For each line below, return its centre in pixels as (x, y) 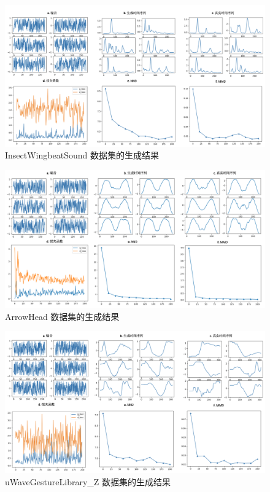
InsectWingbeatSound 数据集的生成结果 (82, 155)
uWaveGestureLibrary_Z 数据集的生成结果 (88, 481)
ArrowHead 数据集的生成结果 (62, 316)
